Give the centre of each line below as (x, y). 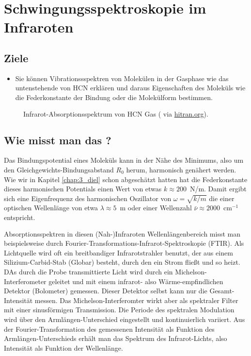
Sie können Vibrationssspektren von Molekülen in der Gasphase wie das (122, 78)
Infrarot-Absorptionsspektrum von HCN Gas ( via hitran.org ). (116, 113)
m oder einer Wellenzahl (156, 208)
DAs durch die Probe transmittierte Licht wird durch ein (88, 272)
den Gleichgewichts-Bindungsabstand (59, 169)
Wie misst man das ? (58, 140)
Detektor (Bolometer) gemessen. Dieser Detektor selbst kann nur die (106, 291)
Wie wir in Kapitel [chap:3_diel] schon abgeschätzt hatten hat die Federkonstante (126, 179)
